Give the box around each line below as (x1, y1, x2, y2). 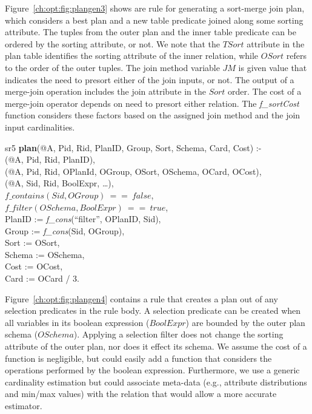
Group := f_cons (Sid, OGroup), (5, 224, 125, 237)
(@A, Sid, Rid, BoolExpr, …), (5, 177, 114, 189)
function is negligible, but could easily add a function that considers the (5, 351, 272, 364)
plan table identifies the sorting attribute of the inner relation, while (5, 49, 259, 62)
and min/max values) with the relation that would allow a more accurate (5, 387, 277, 400)
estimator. (5, 399, 42, 412)
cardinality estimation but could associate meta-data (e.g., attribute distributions (5, 375, 307, 388)
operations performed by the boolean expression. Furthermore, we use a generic (5, 364, 300, 376)
